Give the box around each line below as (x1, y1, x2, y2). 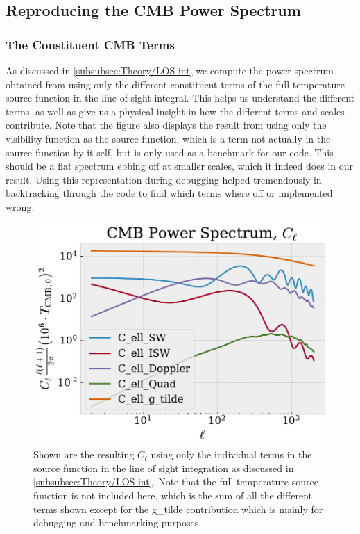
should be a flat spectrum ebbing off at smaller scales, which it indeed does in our (6, 159, 354, 173)
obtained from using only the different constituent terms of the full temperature (6, 76, 345, 91)
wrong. (6, 199, 35, 213)
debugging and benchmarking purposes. (33, 515, 202, 530)
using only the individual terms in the (151, 447, 312, 462)
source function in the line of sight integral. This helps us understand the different (6, 90, 355, 105)
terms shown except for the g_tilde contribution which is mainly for (33, 501, 323, 516)
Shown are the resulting (33, 447, 135, 462)
